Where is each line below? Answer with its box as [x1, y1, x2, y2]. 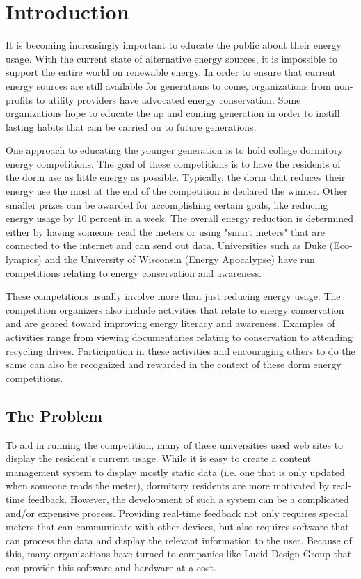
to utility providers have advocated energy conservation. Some [35, 92, 301, 106]
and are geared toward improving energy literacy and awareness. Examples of [6, 316, 335, 331]
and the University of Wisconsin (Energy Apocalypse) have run [45, 252, 315, 267]
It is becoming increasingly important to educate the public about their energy [6, 38, 342, 52]
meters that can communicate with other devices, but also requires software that [6, 519, 349, 534]
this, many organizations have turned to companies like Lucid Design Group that [6, 546, 352, 561]
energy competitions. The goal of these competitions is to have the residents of [6, 156, 341, 170]
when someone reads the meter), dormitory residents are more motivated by [6, 478, 330, 493]
